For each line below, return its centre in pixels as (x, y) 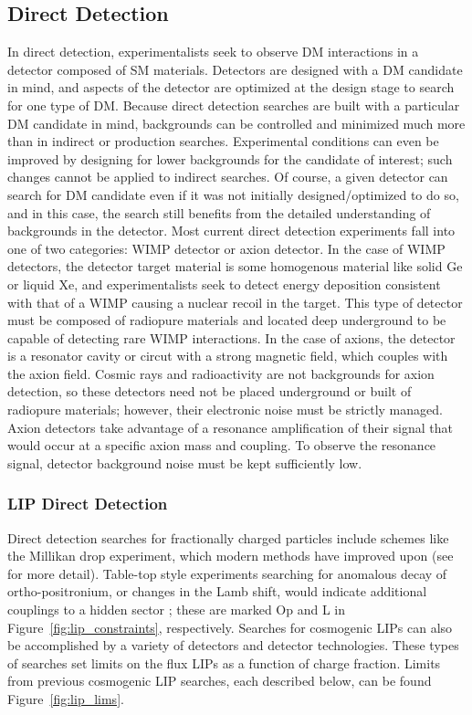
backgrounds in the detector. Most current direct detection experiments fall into (231, 231)
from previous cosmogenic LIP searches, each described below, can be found (220, 681)
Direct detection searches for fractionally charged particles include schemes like (228, 537)
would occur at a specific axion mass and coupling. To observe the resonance (222, 445)
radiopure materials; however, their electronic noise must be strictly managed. (225, 410)
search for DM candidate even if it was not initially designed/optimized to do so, (233, 194)
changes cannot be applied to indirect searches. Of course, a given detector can (228, 177)
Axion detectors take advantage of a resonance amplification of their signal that (231, 427)
